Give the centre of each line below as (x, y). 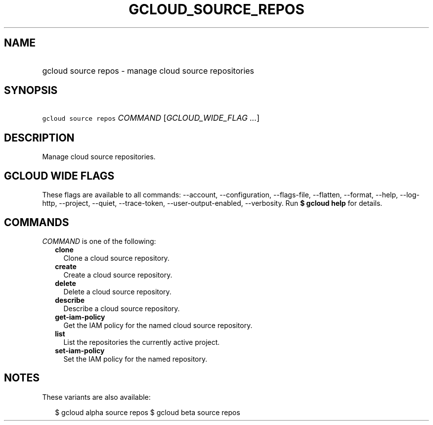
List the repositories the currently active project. (142, 342)
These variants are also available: (96, 397)
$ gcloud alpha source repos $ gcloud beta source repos (148, 412)
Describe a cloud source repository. (122, 308)
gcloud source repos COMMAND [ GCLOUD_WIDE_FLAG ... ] (151, 118)
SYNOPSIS (31, 91)
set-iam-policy (80, 350)
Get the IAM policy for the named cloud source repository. (158, 325)
